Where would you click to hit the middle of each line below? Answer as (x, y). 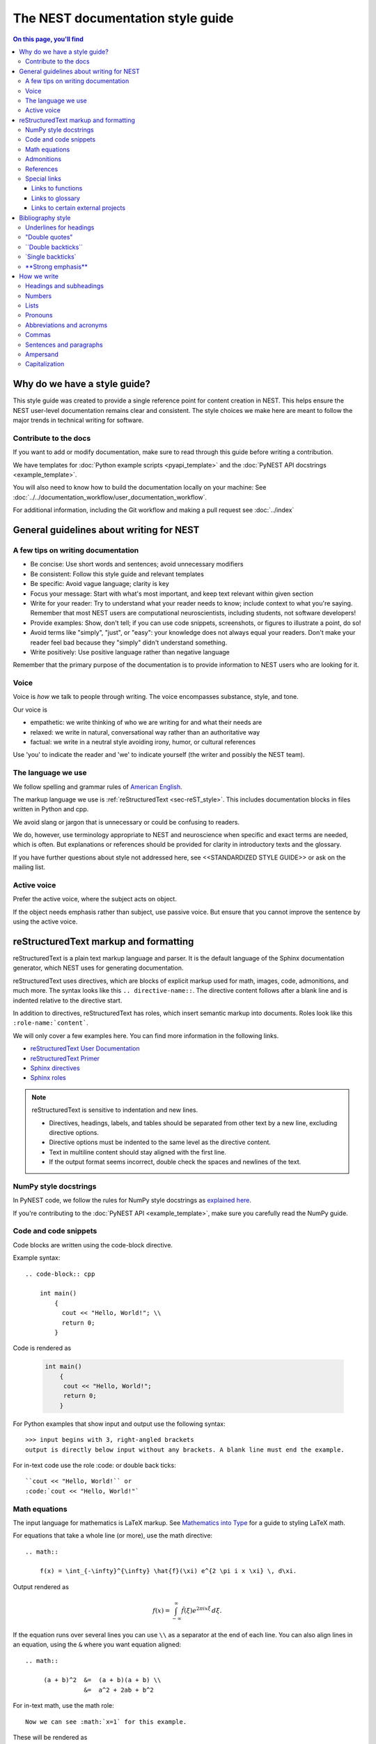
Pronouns (39, 315)
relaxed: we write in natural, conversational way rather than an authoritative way (145, 732)
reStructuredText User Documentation (85, 1048)
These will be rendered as (50, 1737)
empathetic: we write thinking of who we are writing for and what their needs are (146, 723)
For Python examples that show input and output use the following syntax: (119, 1424)
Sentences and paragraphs (64, 345)
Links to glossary (56, 198)
